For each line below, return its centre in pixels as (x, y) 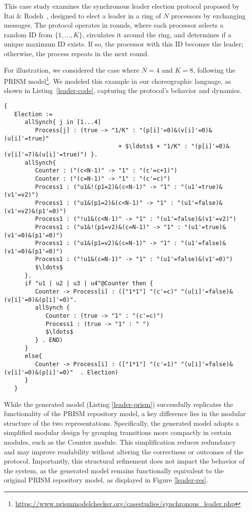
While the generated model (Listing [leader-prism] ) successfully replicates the (118, 404)
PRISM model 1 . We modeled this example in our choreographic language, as (118, 80)
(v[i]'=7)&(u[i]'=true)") (46, 154)
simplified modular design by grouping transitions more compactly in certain (118, 432)
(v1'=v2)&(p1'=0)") (35, 211)
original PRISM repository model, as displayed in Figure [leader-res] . (106, 480)
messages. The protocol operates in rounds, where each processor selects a (114, 25)
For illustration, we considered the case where (72, 70)
